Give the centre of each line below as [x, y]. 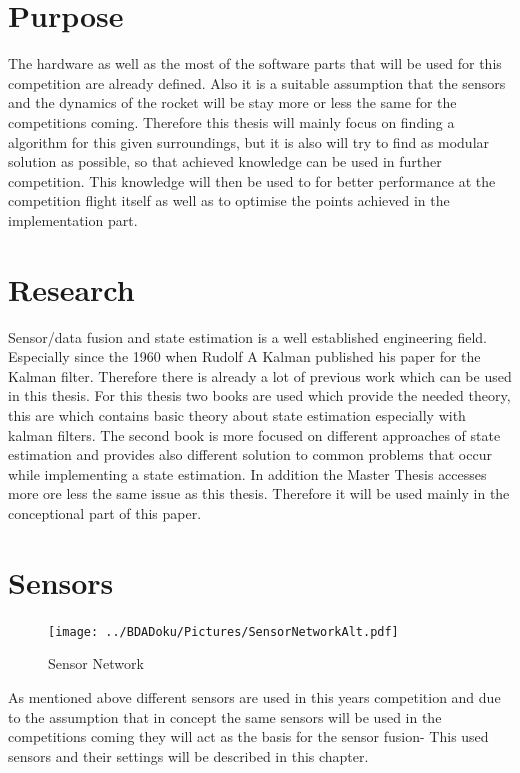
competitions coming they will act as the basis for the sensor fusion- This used [248, 736]
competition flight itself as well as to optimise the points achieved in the [229, 200]
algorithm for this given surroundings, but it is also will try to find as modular [249, 141]
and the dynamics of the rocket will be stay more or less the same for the [232, 102]
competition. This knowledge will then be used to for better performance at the [252, 180]
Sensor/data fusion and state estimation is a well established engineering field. [247, 336]
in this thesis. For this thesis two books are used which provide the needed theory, [259, 395]
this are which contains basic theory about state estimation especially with [237, 414]
